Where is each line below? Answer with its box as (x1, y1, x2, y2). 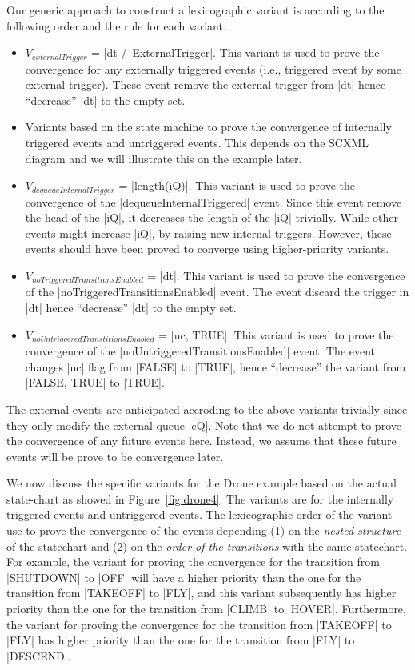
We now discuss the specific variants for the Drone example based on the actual (6, 475, 397, 491)
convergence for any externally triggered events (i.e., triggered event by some (25, 60, 401, 77)
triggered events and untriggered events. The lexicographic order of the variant (6, 506, 393, 523)
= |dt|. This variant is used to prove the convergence (147, 267, 405, 284)
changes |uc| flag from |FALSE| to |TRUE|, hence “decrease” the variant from (25, 358, 406, 375)
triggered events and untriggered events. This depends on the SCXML (25, 134, 369, 151)
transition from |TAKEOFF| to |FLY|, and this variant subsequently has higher (6, 584, 397, 601)
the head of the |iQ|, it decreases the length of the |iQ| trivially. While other (25, 209, 398, 226)
